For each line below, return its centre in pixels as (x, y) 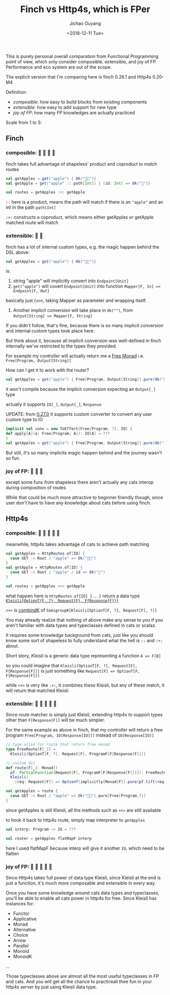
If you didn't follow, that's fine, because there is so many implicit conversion (84, 326)
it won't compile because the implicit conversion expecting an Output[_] (81, 389)
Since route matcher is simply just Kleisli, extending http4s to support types (84, 715)
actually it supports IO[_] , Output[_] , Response (54, 404)
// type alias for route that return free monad (58, 745)
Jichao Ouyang (85, 23)
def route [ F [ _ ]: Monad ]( (32, 768)
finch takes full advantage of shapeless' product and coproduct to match (81, 164)
